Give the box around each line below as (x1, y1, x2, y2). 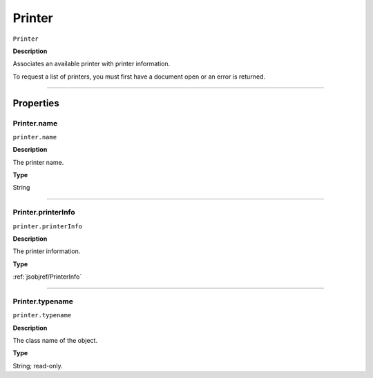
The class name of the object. (12, 337, 98, 345)
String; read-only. (12, 361, 64, 370)
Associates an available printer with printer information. (12, 59, 171, 68)
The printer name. (12, 158, 64, 166)
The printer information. (12, 247, 81, 255)
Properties (12, 97, 59, 109)
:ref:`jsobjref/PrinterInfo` (12, 272, 82, 281)
